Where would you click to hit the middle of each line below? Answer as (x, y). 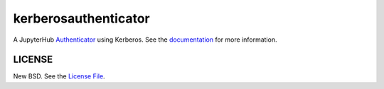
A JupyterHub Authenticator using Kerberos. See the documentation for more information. (145, 40)
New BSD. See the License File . (59, 76)
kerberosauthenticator (81, 18)
